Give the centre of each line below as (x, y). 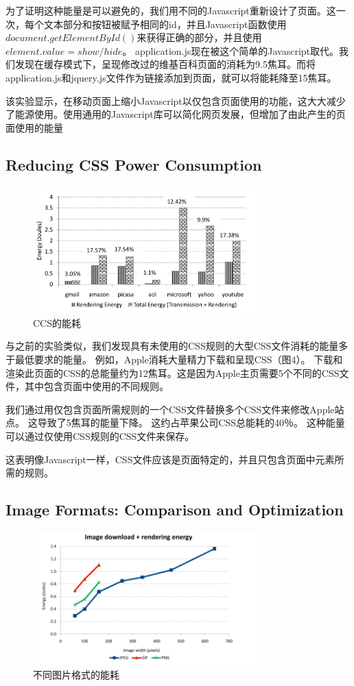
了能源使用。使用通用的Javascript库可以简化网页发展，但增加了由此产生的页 (176, 114)
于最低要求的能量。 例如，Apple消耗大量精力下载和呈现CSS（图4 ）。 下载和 (174, 359)
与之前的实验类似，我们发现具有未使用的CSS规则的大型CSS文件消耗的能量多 (177, 346)
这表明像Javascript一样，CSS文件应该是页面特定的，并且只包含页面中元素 (170, 459)
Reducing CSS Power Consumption (134, 164)
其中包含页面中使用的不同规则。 (96, 386)
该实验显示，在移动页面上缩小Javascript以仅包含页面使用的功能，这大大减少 (176, 100)
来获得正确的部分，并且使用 (199, 37)
